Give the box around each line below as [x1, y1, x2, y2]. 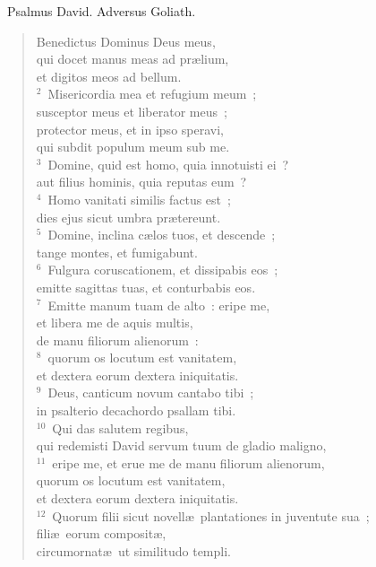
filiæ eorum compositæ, [36, 524, 167, 543]
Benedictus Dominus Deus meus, [36, 31, 216, 50]
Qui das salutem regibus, [52, 418, 189, 437]
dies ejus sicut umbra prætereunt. [36, 207, 221, 226]
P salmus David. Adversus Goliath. [7, 2, 196, 20]
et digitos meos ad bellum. [36, 66, 182, 85]
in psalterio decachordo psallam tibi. [36, 401, 236, 420]
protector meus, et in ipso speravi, [36, 119, 224, 138]
